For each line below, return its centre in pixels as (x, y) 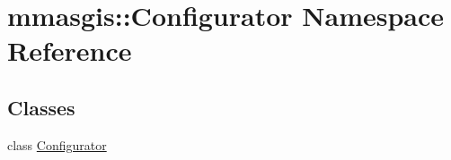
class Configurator (57, 144)
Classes (41, 107)
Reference (70, 51)
